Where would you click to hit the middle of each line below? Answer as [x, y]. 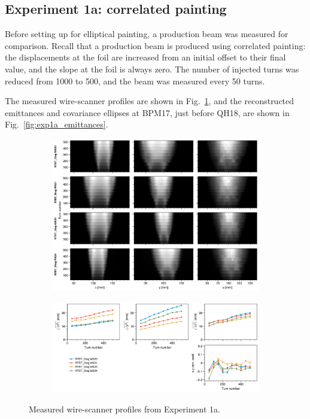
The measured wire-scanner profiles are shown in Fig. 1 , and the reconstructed [150, 101]
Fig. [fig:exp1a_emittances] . [57, 124]
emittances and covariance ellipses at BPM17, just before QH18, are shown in [147, 112]
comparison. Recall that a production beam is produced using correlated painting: [155, 45]
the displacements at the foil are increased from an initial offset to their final [145, 57]
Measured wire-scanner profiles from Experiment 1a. [124, 409]
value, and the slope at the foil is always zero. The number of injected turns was [152, 69]
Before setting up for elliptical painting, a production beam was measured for [147, 34]
